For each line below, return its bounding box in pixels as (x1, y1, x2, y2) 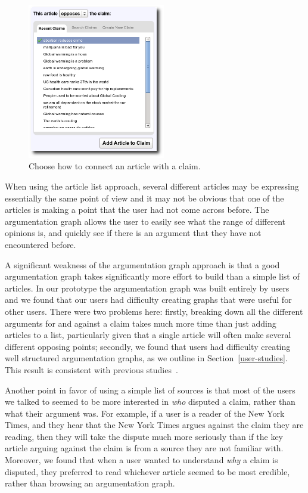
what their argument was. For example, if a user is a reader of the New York (5, 407, 285, 419)
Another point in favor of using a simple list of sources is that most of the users (5, 383, 295, 396)
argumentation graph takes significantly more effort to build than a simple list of (5, 270, 300, 283)
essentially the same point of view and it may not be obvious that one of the (5, 191, 284, 204)
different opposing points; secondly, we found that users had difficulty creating (5, 340, 291, 352)
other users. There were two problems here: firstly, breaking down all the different (5, 305, 303, 317)
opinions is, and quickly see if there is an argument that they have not (5, 227, 262, 239)
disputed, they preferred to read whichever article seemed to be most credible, (5, 465, 290, 478)
